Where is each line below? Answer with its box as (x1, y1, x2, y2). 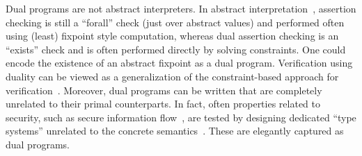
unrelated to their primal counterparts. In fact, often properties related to (6, 96, 321, 111)
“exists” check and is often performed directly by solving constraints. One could (6, 42, 346, 56)
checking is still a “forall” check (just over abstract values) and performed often (6, 15, 345, 29)
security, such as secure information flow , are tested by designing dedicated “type (6, 110, 356, 124)
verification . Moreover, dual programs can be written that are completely (6, 83, 322, 97)
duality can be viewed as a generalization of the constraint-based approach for (6, 69, 339, 83)
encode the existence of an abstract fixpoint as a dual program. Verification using (6, 55, 353, 70)
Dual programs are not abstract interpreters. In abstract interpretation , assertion (6, 1, 356, 15)
